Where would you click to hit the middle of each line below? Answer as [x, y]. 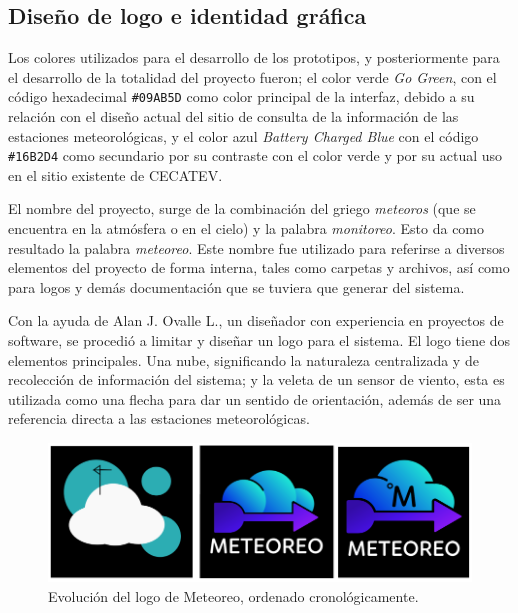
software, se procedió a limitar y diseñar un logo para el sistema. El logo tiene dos [259, 340]
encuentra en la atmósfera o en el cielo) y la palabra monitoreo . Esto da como [246, 228]
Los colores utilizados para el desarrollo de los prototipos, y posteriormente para [254, 57]
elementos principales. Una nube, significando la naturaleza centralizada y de [243, 359]
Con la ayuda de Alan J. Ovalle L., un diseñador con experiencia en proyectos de [256, 320]
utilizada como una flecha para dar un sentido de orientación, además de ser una [255, 398]
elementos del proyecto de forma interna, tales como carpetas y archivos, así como [259, 267]
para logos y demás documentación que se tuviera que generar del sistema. [236, 286]
